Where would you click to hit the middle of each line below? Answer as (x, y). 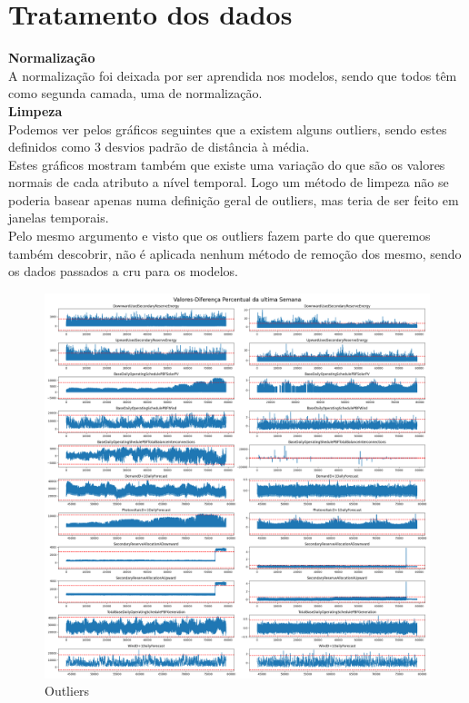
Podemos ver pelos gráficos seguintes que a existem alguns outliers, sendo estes (228, 129)
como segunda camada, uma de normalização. (135, 93)
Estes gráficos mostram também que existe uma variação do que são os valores (227, 164)
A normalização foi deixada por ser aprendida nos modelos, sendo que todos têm (233, 75)
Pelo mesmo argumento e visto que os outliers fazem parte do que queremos (220, 236)
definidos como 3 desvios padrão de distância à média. (159, 147)
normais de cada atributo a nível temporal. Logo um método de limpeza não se (229, 182)
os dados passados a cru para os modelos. (123, 271)
